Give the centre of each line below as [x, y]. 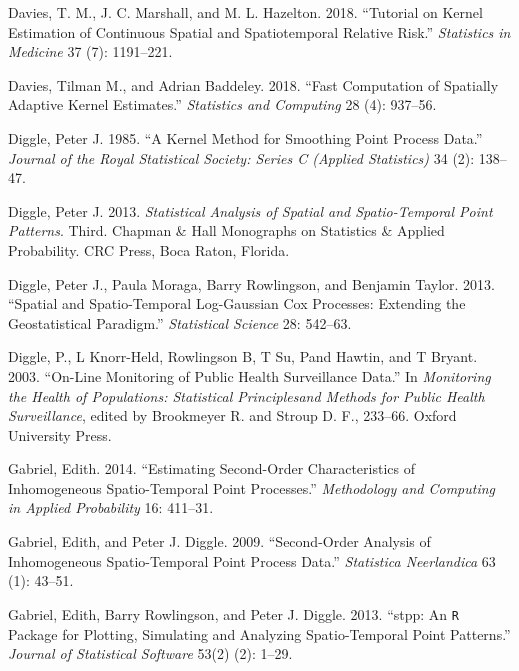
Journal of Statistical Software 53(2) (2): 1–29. [150, 653]
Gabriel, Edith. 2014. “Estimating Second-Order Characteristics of [211, 468]
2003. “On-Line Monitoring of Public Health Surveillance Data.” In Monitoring [249, 375]
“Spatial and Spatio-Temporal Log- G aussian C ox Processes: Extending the [237, 303]
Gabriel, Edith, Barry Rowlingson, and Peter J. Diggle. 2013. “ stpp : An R [233, 613]
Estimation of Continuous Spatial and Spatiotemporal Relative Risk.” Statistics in [259, 31]
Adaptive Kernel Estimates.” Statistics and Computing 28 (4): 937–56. [222, 104]
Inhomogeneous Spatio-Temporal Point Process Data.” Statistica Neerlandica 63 [252, 560]
